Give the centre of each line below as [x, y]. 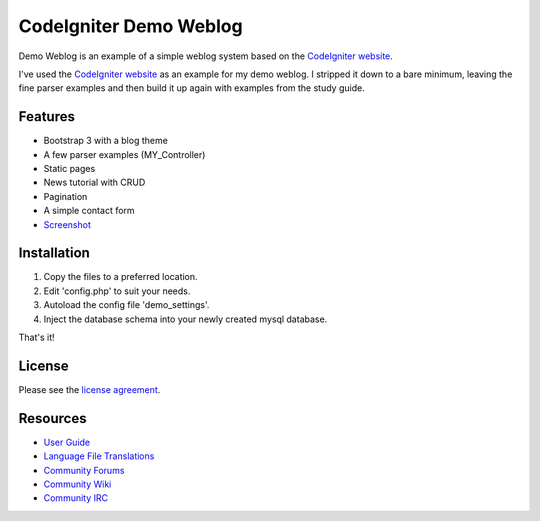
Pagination [65, 196]
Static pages [69, 169]
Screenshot [67, 224]
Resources [52, 418]
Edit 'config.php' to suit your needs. [117, 291]
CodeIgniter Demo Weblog [131, 26]
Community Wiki [77, 484]
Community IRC [76, 498]
